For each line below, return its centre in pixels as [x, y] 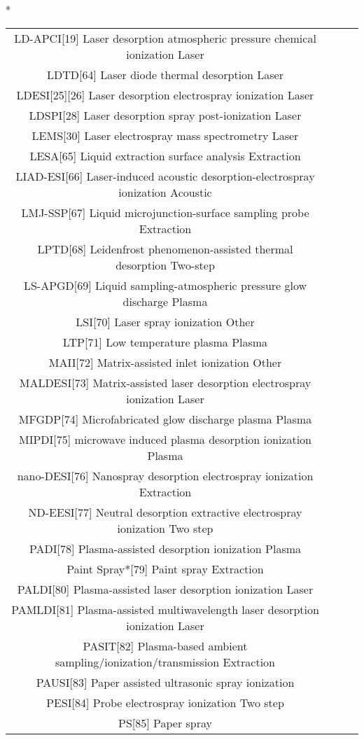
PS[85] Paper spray [165, 722]
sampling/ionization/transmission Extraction [165, 662]
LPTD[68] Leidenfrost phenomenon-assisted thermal [165, 249]
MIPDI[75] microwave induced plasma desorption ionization [165, 439]
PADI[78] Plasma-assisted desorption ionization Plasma [165, 548]
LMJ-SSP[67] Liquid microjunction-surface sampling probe [165, 212]
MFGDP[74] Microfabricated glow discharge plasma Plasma [165, 419]
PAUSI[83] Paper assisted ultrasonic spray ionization [165, 682]
